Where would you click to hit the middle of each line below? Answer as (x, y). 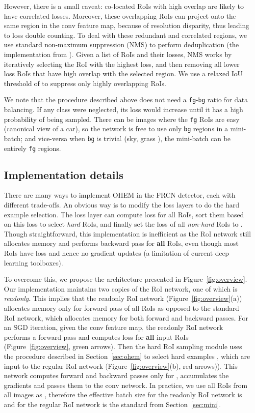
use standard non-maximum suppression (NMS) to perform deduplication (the (121, 44)
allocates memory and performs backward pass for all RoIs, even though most (121, 243)
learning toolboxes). (34, 262)
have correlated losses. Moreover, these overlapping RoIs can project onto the (120, 15)
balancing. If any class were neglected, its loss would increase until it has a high (124, 109)
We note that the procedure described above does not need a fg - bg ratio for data (126, 100)
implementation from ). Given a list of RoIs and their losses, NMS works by (118, 54)
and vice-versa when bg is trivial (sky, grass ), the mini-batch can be (128, 138)
